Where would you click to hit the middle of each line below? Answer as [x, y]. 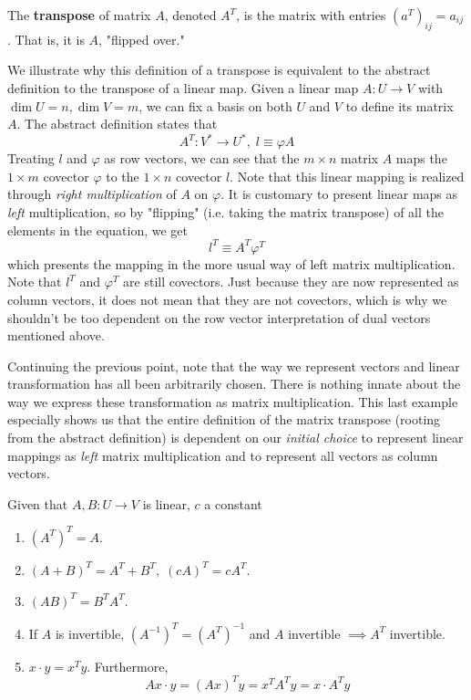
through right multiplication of [92, 194]
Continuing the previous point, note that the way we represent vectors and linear [234, 366]
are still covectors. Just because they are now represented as [291, 282]
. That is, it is [46, 39]
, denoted [190, 15]
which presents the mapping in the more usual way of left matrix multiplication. [231, 263]
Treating [31, 158]
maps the [421, 158]
